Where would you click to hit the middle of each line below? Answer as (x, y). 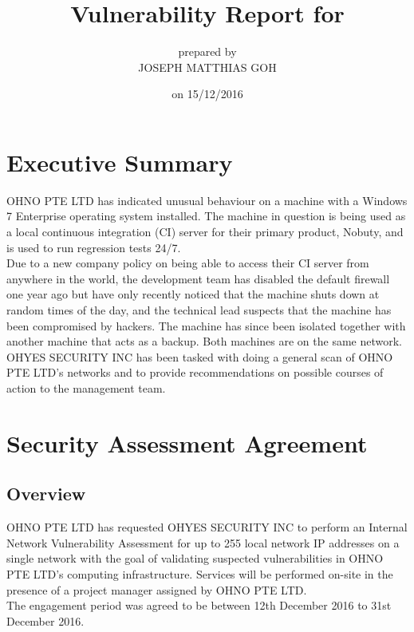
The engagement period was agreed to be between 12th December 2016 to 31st (199, 605)
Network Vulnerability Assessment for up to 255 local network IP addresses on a (203, 542)
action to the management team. (86, 387)
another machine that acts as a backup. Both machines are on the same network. (205, 341)
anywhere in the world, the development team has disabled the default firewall (198, 278)
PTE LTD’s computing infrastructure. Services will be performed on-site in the (200, 573)
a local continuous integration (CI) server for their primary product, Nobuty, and (205, 232)
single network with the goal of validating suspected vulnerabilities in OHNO (195, 558)
